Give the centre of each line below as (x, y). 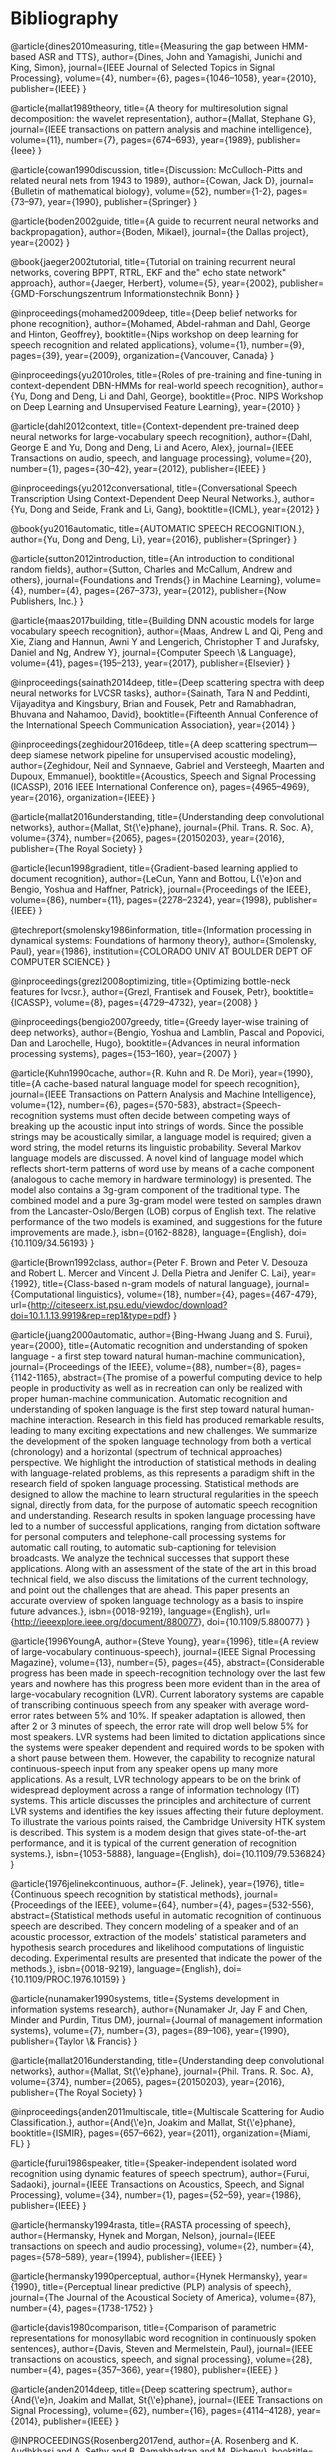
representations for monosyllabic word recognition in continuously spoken (163, 2338)
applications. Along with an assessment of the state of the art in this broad (163, 1568)
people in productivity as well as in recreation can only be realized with (156, 1388)
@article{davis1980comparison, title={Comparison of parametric (143, 2327)
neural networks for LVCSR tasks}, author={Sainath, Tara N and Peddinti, (160, 693)
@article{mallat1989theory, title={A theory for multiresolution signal (149, 108)
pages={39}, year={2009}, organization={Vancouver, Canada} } (142, 355)
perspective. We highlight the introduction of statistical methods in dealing (163, 1462)
